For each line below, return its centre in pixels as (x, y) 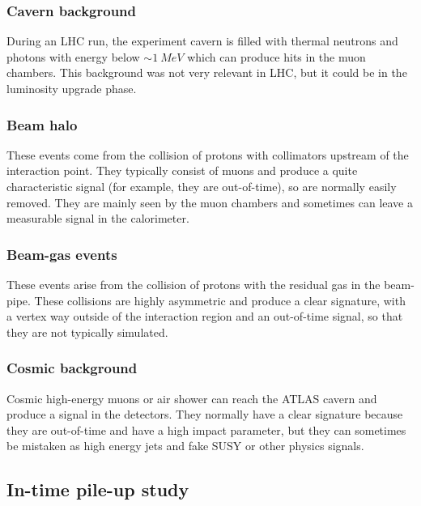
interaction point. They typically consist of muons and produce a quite (182, 170)
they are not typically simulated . (87, 332)
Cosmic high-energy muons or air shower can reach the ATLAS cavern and (192, 398)
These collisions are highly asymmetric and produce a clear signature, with (220, 300)
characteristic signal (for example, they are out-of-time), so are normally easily (202, 186)
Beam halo (42, 124)
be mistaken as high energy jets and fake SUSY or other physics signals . (185, 446)
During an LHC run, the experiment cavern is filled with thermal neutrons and (202, 41)
